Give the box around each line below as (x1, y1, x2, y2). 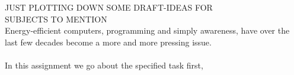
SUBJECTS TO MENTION (5, 12, 107, 25)
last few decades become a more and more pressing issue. (5, 35, 212, 48)
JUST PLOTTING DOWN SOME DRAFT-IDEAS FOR (5, 1, 213, 13)
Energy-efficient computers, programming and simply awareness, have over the (5, 24, 290, 37)
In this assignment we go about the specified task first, (5, 58, 203, 71)
